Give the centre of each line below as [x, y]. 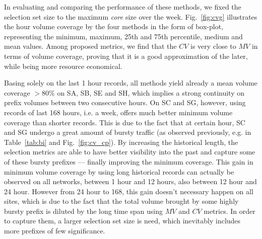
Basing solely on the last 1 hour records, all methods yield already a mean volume [131, 83]
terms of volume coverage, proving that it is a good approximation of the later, [126, 56]
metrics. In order [230, 211]
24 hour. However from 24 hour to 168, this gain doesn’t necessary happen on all [129, 191]
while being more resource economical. [63, 66]
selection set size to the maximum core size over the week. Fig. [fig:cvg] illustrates [131, 16]
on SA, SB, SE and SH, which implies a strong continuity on [151, 92]
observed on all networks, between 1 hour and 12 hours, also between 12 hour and [130, 181]
